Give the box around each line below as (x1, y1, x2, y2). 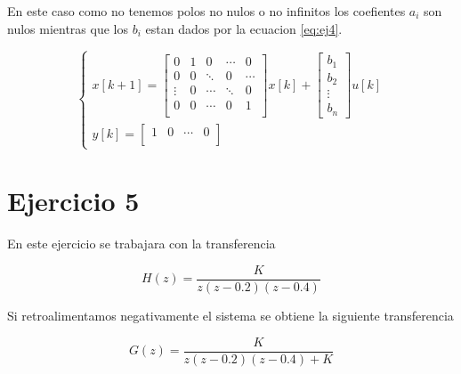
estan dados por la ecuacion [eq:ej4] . (145, 19, 343, 37)
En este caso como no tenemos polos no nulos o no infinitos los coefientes (7, 2, 406, 20)
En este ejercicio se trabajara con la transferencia (7, 234, 276, 253)
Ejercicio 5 (7, 183, 140, 219)
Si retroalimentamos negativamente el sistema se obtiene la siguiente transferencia (7, 306, 454, 325)
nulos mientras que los (7, 19, 128, 37)
